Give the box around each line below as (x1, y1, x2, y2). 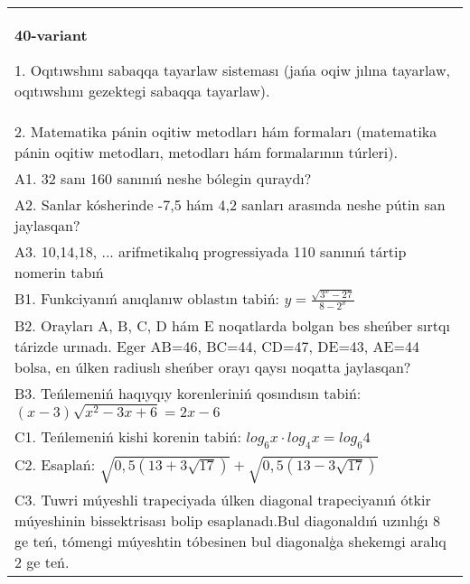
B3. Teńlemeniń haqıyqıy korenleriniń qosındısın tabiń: (14, 383, 362, 404)
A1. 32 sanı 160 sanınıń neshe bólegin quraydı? (14, 168, 312, 189)
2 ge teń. (14, 551, 70, 572)
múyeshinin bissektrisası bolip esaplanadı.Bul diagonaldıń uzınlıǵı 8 (14, 509, 441, 531)
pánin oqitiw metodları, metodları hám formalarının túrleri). (14, 142, 398, 162)
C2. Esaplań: (14, 453, 96, 475)
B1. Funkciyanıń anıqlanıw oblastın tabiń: (14, 288, 280, 309)
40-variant (14, 24, 88, 45)
